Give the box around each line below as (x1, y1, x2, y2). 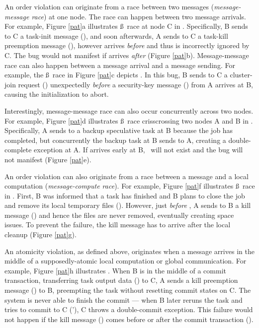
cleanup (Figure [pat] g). (4, 229, 77, 240)
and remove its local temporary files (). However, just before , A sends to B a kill (4, 200, 251, 210)
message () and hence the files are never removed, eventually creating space (4, 209, 234, 220)
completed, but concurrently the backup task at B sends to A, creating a (4, 134, 226, 145)
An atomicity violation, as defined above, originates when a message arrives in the (4, 246, 255, 256)
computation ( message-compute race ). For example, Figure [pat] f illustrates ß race (4, 181, 255, 191)
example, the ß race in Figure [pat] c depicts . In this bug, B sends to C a (4, 69, 228, 80)
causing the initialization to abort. (4, 89, 109, 99)
